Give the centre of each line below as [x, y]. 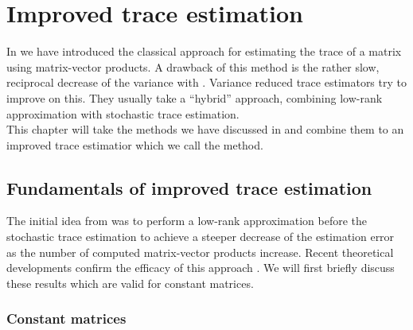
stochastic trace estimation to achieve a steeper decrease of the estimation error [201, 237]
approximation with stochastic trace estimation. [123, 113]
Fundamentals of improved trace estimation [189, 187]
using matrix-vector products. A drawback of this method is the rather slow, [193, 66]
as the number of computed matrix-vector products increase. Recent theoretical [200, 252]
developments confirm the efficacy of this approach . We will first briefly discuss [201, 268]
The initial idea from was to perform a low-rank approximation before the [187, 221]
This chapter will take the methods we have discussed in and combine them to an [205, 129]
